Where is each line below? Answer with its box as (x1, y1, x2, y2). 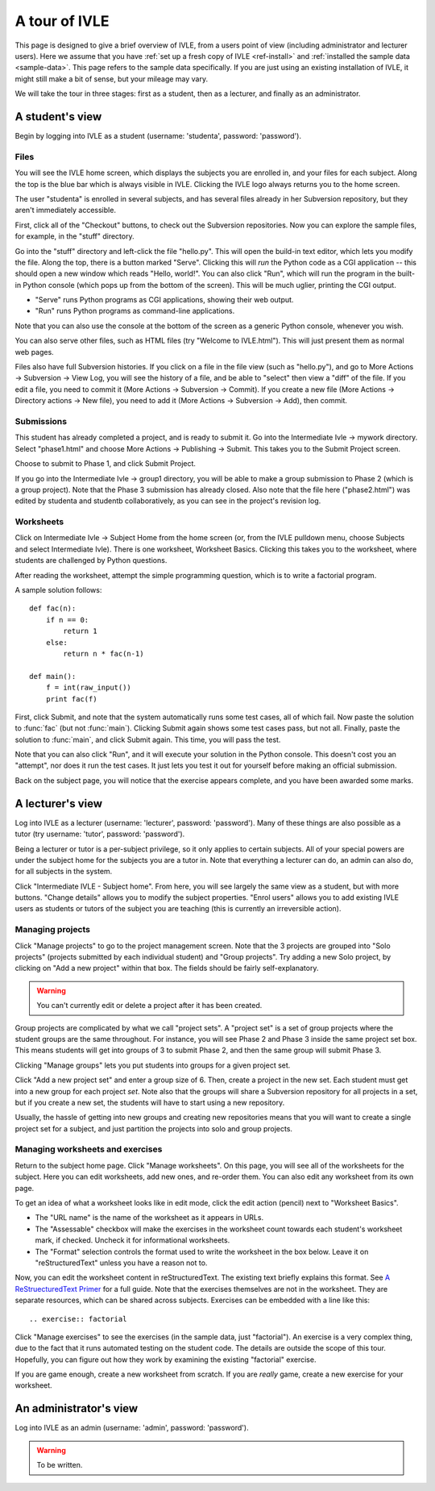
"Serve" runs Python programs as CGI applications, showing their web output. (35, 295, 294, 305)
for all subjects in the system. (14, 867, 113, 877)
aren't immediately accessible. (14, 206, 117, 215)
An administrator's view (14, 1401, 139, 1415)
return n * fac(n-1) (63, 649, 144, 658)
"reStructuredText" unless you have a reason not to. (35, 1258, 208, 1268)
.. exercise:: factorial (29, 1314, 127, 1323)
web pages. (14, 347, 54, 356)
